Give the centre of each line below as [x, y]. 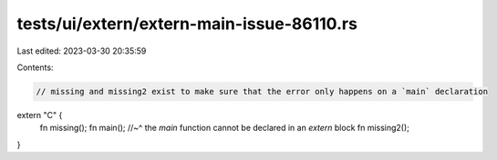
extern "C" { [40, 115]
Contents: [35, 67]
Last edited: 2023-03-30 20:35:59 [82, 51]
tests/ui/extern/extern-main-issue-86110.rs [187, 24]
